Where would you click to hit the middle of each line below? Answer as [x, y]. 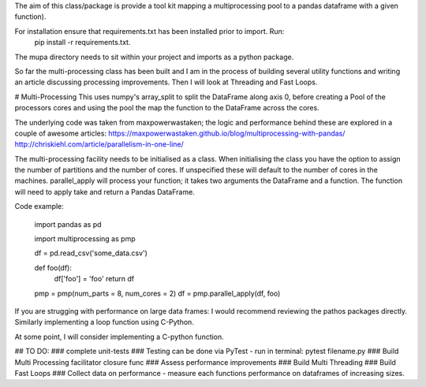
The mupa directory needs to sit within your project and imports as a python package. [154, 57]
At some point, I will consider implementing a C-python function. [119, 337]
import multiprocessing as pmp [85, 239]
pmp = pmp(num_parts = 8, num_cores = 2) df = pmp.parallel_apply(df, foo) [157, 293]
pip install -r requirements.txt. [82, 43]
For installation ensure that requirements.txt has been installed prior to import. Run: [149, 31]
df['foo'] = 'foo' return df [94, 279]
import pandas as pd [68, 224]
